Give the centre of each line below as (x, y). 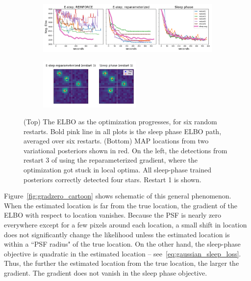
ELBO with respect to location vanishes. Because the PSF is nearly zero (113, 215)
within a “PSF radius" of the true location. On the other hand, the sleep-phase (122, 244)
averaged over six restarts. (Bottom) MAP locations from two (116, 141)
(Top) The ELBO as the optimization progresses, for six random (120, 122)
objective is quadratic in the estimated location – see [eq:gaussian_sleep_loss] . (123, 253)
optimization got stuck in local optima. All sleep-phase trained (117, 170)
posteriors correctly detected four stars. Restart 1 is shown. (113, 179)
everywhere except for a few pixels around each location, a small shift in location (125, 225)
